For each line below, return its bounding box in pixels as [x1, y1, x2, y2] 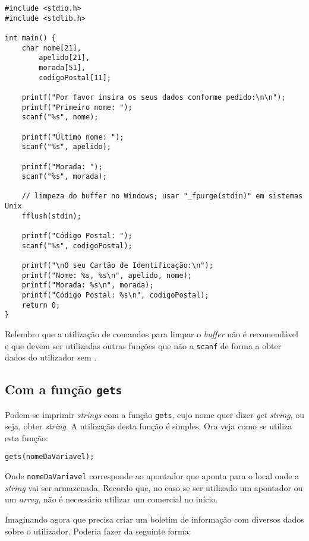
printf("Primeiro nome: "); [21, 103, 133, 112]
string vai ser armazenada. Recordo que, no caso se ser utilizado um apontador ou [5, 481, 303, 493]
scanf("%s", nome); [21, 113, 99, 122]
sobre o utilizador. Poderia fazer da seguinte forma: [5, 524, 191, 537]
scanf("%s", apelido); [21, 143, 111, 151]
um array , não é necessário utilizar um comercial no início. [5, 493, 218, 505]
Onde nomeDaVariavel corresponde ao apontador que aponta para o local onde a [5, 470, 299, 482]
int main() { [5, 33, 56, 42]
